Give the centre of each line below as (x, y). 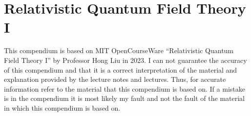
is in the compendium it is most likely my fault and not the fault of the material (124, 98)
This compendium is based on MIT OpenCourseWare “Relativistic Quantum (119, 50)
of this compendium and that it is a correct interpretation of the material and (121, 69)
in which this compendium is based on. (62, 107)
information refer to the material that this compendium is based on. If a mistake (125, 88)
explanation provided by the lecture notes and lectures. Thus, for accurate (115, 79)
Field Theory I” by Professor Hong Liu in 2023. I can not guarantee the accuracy (125, 60)
